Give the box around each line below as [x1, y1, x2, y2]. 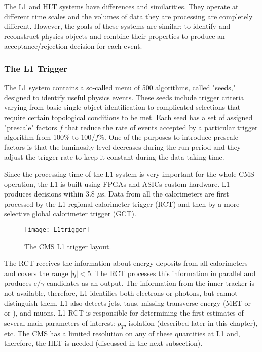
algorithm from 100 [4, 132, 64, 142]
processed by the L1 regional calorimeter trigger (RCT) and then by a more [4, 198, 240, 209]
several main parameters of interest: [4, 317, 115, 328]
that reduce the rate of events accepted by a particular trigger [65, 122, 258, 132]
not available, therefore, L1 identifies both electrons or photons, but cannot [4, 287, 238, 298]
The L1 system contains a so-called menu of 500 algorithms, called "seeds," [4, 82, 236, 93]
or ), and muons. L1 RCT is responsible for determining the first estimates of [4, 307, 244, 318]
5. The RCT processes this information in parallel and [87, 267, 256, 278]
